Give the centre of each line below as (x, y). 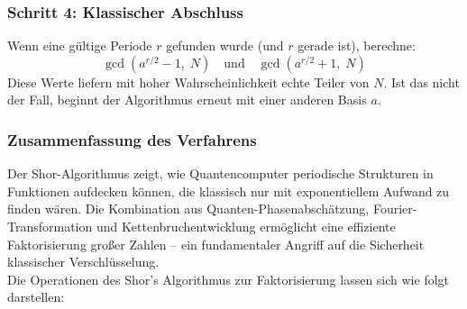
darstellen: (36, 297)
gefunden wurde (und (225, 45)
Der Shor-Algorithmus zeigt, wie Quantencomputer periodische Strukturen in (220, 173)
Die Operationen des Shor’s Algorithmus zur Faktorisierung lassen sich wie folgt (229, 279)
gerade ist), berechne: (357, 45)
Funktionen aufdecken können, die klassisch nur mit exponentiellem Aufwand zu (229, 191)
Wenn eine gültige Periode (80, 45)
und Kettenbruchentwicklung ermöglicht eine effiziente (246, 226)
